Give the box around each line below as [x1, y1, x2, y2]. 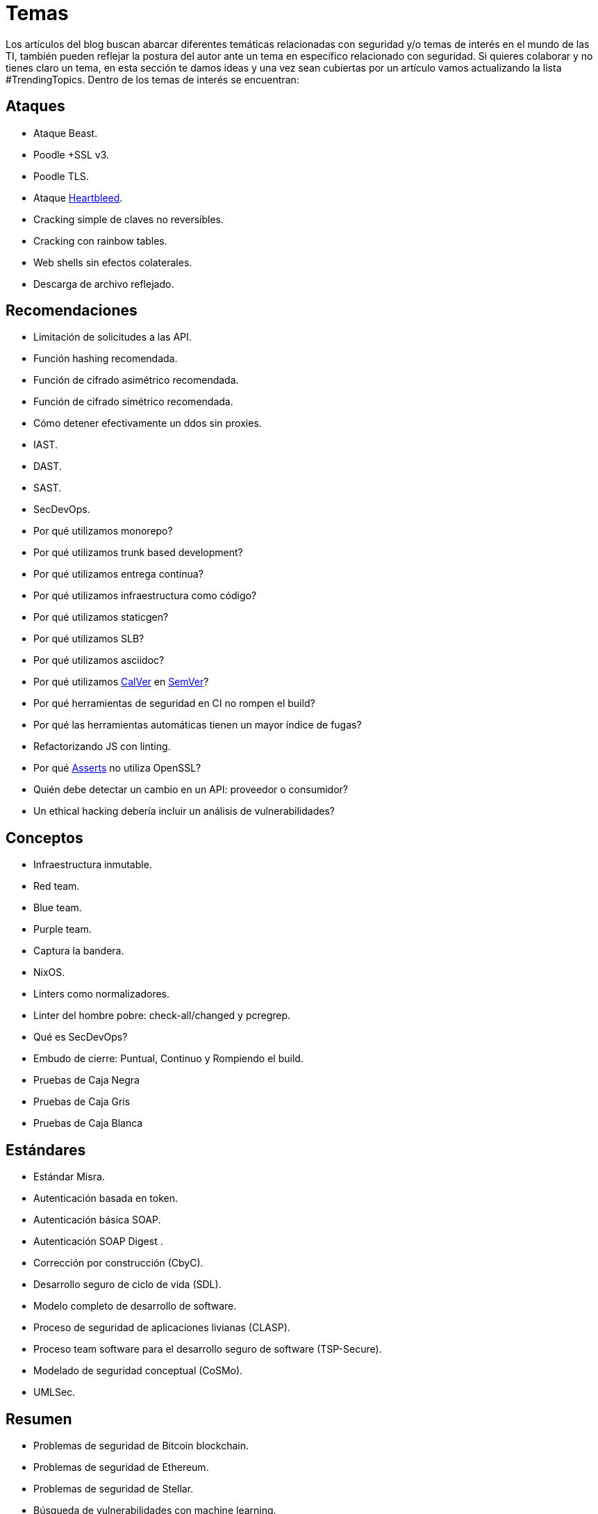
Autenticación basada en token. [33, 1192, 178, 1205]
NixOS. [33, 966, 65, 979]
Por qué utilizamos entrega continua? [33, 568, 204, 580]
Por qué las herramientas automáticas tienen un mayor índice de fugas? [33, 719, 362, 731]
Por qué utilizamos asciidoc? [33, 654, 165, 667]
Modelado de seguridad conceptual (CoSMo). [33, 1365, 243, 1377]
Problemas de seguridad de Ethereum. [33, 1460, 209, 1473]
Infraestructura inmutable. [33, 858, 152, 871]
